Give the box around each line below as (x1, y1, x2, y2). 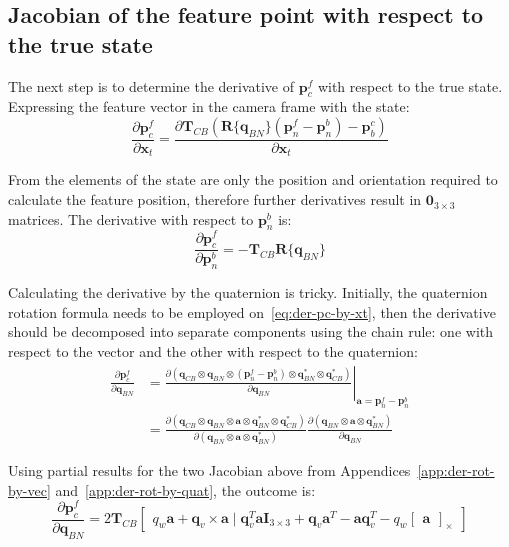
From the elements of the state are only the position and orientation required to (8, 169, 498, 190)
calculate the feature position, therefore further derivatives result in (8, 189, 422, 210)
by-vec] (8, 479, 51, 500)
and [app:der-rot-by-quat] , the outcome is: (55, 479, 316, 500)
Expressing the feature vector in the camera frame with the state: (8, 96, 410, 117)
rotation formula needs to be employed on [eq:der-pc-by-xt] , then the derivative (8, 301, 496, 322)
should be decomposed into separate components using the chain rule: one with (8, 321, 494, 342)
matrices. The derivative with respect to (8, 208, 254, 229)
